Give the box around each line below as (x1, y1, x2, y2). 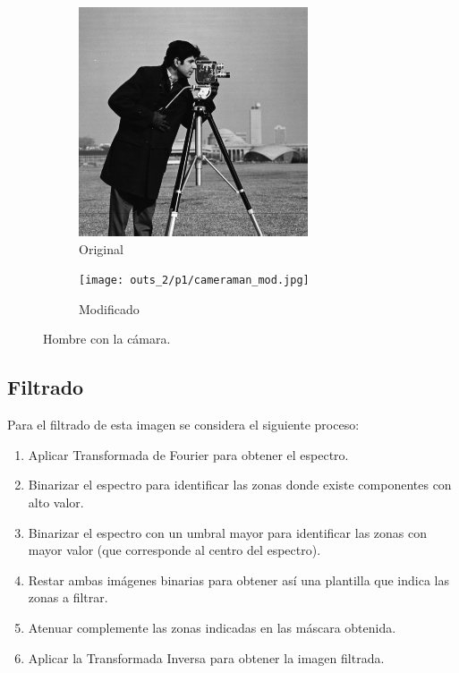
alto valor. (28, 493, 84, 512)
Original (79, 239, 123, 258)
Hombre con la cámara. (43, 329, 171, 348)
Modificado (79, 299, 140, 318)
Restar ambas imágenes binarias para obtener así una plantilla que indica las (28, 570, 449, 589)
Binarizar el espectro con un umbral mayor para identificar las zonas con (28, 523, 427, 541)
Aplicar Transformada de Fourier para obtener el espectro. (28, 445, 349, 464)
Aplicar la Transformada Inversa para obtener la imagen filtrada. (28, 648, 385, 667)
